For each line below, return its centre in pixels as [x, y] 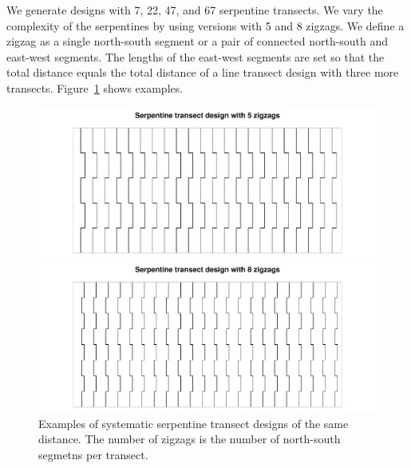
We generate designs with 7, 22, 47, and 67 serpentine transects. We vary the [195, 10]
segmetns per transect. [93, 454]
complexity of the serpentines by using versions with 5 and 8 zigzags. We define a [205, 25]
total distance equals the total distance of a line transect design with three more [203, 72]
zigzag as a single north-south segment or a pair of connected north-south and [198, 41]
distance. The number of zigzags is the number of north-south [190, 439]
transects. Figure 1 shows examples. [95, 87]
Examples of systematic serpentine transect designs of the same [194, 423]
